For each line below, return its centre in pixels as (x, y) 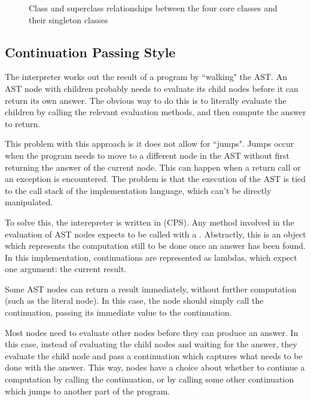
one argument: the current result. (66, 269)
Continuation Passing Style (90, 52)
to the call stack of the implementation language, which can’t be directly (138, 190)
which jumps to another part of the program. (87, 391)
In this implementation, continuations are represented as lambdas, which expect (151, 257)
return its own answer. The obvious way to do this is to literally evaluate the (146, 100)
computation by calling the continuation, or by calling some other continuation (150, 379)
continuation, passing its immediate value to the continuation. (118, 312)
